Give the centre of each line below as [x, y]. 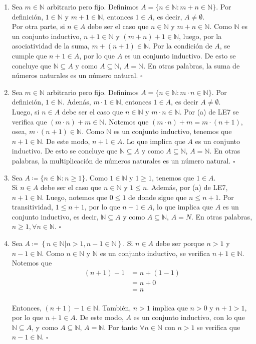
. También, [114, 307]
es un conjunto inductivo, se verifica [155, 253]
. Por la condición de [181, 46]
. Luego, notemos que [75, 197]
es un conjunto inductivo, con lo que [189, 317]
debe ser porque [180, 243]
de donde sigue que [158, 197]
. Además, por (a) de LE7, [187, 187]
